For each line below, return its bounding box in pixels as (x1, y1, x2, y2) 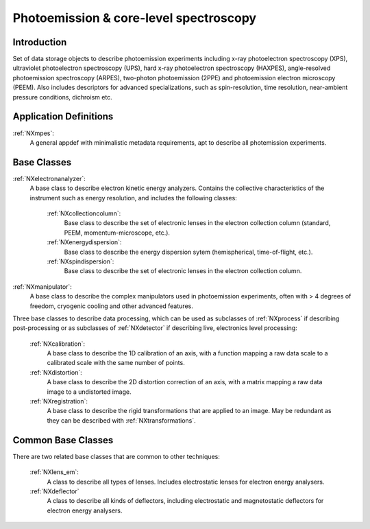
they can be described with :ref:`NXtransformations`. (47, 416, 197, 425)
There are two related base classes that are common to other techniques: (12, 452, 221, 460)
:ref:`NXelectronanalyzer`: (12, 174, 86, 183)
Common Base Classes (12, 434, 114, 446)
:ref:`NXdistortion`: (29, 368, 82, 377)
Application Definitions (12, 110, 114, 123)
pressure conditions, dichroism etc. (12, 93, 112, 101)
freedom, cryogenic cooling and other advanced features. (29, 302, 193, 310)
